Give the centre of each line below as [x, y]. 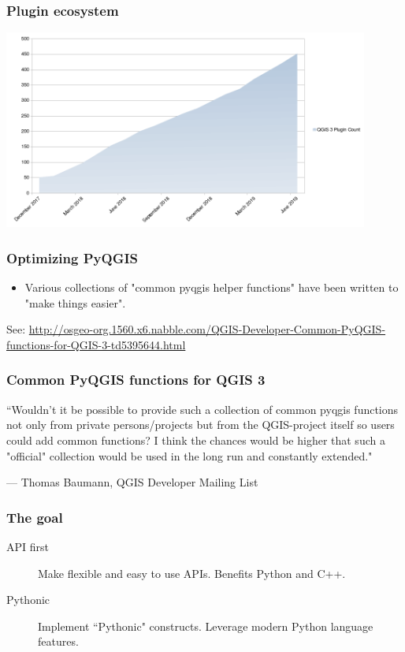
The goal [35, 517]
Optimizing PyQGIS [72, 257]
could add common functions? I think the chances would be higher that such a [196, 440]
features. [58, 641]
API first [28, 546]
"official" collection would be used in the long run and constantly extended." [189, 455]
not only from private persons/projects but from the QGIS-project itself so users [201, 425]
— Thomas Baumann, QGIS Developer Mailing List [132, 482]
